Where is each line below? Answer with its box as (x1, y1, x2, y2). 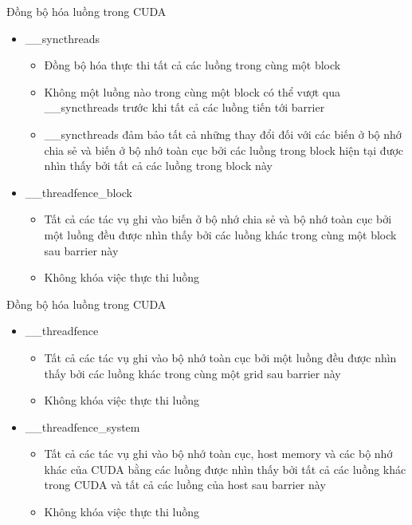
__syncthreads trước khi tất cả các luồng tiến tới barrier (44, 99, 325, 116)
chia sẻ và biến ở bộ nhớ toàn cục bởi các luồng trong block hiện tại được (44, 141, 404, 158)
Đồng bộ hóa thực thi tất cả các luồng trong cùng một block (44, 57, 341, 73)
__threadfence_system (25, 418, 140, 435)
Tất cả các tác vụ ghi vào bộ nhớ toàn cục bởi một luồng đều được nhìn (44, 349, 397, 365)
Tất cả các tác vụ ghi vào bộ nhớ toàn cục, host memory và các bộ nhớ (44, 445, 393, 462)
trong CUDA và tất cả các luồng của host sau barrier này (44, 476, 326, 493)
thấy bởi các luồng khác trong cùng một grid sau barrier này (44, 365, 341, 381)
